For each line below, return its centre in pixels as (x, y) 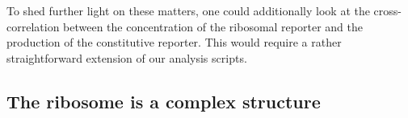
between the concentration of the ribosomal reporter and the (213, 26)
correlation (33, 26)
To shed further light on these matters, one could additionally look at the (188, 10)
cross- (387, 10)
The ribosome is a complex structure (164, 101)
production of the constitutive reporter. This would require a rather (174, 42)
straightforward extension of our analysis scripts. (127, 57)
